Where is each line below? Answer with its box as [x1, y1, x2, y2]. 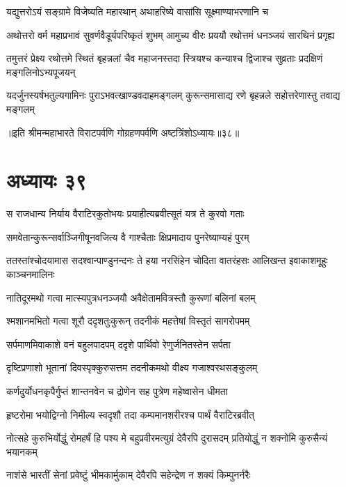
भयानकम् [6, 444, 38, 458]
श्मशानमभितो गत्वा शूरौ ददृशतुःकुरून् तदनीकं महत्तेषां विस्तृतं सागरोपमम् [6, 314, 250, 328]
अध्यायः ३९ [6, 166, 87, 194]
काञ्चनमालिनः [6, 267, 55, 281]
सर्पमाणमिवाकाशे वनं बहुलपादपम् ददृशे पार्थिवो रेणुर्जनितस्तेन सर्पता [6, 337, 231, 351]
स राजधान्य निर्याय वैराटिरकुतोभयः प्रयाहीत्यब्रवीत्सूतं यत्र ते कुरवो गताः [6, 206, 245, 221]
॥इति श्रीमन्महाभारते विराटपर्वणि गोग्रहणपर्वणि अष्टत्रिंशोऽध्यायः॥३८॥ [6, 125, 240, 139]
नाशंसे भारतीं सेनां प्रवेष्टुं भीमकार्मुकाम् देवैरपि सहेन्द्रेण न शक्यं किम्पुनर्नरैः [6, 467, 251, 482]
